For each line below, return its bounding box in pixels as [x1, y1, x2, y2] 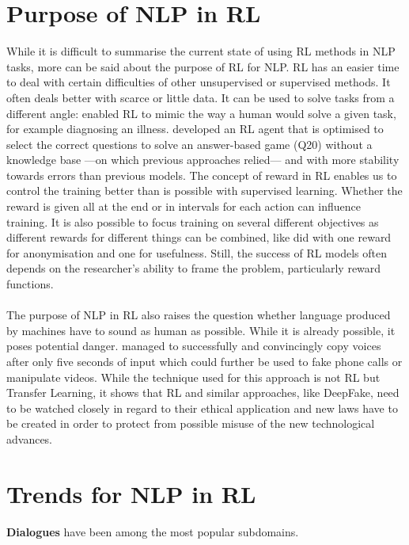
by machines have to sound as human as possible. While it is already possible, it [6, 322, 396, 338]
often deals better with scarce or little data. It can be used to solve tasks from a [6, 89, 395, 105]
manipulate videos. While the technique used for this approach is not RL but [6, 368, 381, 385]
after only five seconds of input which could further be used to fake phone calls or [6, 353, 403, 369]
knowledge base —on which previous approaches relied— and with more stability [6, 151, 400, 168]
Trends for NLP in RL [6, 477, 256, 509]
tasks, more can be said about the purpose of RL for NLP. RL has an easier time [6, 58, 400, 74]
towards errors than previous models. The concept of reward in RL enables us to [6, 166, 397, 183]
